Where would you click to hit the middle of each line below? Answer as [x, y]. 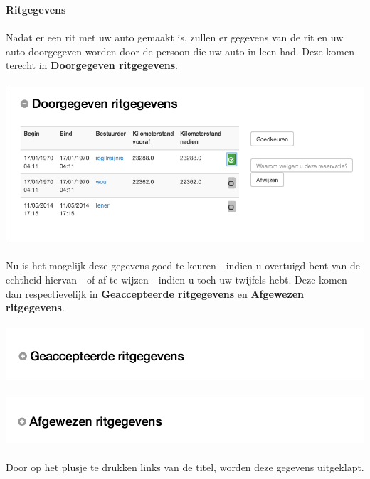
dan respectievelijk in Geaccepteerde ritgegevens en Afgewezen [155, 293]
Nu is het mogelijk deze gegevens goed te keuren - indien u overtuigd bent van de [183, 265]
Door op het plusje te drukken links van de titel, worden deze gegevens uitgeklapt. [185, 467]
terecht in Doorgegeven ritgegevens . [92, 65]
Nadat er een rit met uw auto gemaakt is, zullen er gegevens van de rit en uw [175, 37]
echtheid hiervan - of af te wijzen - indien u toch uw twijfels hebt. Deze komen [176, 279]
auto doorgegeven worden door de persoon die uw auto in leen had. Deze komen [180, 51]
